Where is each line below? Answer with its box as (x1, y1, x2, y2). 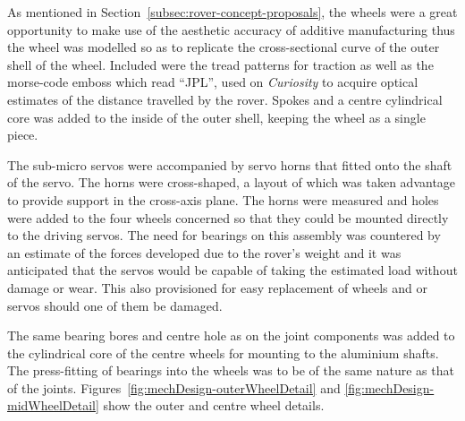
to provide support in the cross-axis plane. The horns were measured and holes (7, 190, 439, 209)
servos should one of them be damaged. (7, 296, 223, 314)
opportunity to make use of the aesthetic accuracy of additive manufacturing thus (7, 20, 455, 39)
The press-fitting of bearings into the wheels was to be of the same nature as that (7, 361, 454, 380)
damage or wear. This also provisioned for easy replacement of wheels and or (7, 278, 427, 296)
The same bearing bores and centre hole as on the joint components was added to (7, 326, 455, 345)
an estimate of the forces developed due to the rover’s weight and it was (7, 243, 402, 262)
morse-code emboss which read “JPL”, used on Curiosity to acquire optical (7, 73, 418, 91)
